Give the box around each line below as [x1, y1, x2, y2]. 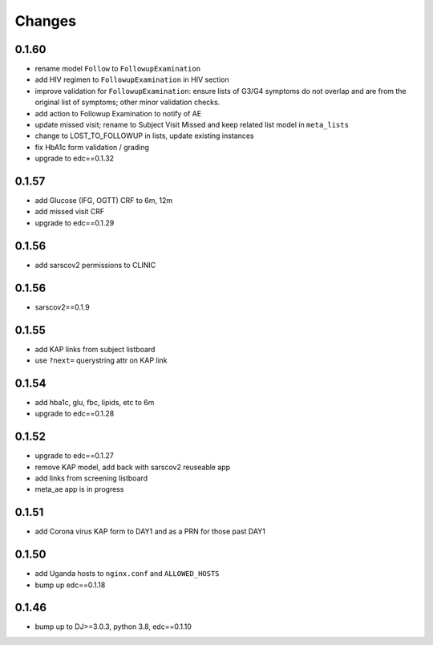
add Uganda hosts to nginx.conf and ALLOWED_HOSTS [34, 569, 220, 578]
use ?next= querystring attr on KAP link [34, 355, 168, 365]
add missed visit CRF [34, 207, 105, 217]
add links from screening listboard [34, 473, 148, 483]
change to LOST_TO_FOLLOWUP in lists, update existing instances [34, 131, 254, 140]
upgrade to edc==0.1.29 [34, 217, 115, 228]
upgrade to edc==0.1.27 [34, 451, 114, 460]
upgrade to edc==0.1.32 [34, 153, 115, 164]
